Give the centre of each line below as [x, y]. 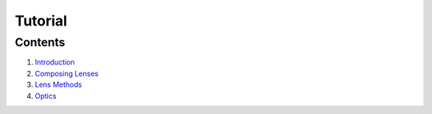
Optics [46, 96]
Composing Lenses [67, 73]
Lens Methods [58, 85]
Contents [40, 42]
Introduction [55, 62]
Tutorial [41, 21]
